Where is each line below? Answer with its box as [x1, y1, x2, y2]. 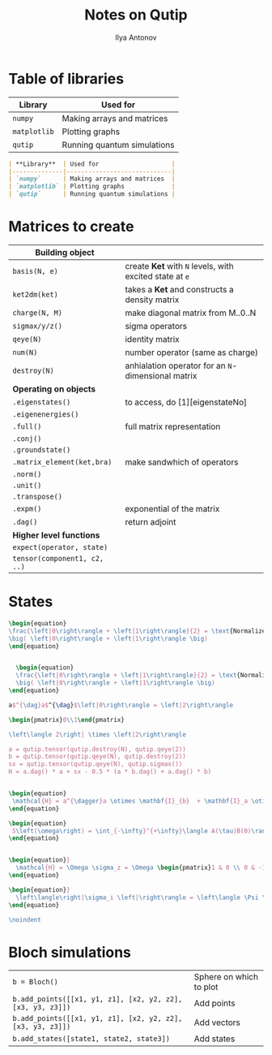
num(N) [12, 348, 38, 357]
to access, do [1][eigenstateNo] [125, 396, 248, 408]
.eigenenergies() [12, 410, 79, 419]
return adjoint [125, 517, 176, 527]
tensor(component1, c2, [12, 554, 104, 563]
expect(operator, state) [12, 543, 108, 551]
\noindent [8, 915, 42, 923]
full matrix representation [125, 421, 221, 432]
